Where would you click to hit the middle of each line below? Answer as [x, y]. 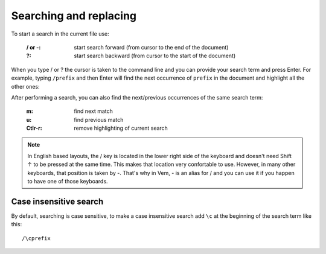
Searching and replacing [74, 16]
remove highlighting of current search [121, 128]
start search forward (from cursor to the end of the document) [151, 47]
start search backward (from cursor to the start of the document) [155, 56]
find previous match [99, 119]
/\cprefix [36, 238]
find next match [93, 111]
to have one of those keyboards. [68, 182]
